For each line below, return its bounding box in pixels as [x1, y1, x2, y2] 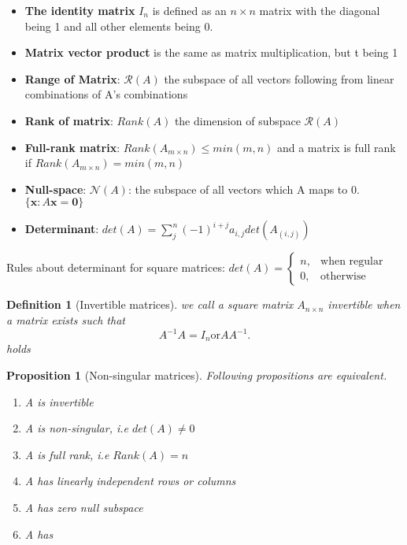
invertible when [327, 296, 401, 313]
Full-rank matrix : [24, 139, 120, 155]
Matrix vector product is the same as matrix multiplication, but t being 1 [24, 44, 398, 61]
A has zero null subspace [24, 499, 143, 516]
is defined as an [152, 2, 227, 18]
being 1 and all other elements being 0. [24, 17, 213, 34]
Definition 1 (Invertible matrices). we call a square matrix [6, 296, 294, 313]
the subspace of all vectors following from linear [164, 70, 394, 87]
